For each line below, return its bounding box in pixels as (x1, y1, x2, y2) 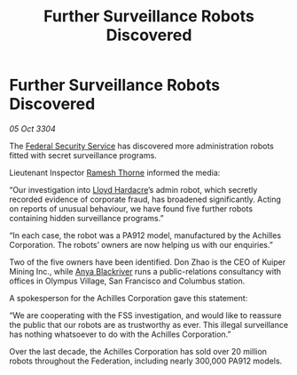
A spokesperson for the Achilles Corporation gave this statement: (9, 292, 248, 303)
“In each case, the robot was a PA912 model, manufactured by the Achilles (9, 229, 282, 241)
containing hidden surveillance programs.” (9, 212, 164, 223)
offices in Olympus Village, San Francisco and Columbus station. (9, 275, 246, 286)
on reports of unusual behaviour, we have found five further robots (9, 203, 254, 214)
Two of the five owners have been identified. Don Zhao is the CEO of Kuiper (9, 256, 286, 267)
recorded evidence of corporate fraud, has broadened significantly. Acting (9, 194, 282, 204)
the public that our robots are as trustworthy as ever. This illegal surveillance (9, 319, 289, 330)
